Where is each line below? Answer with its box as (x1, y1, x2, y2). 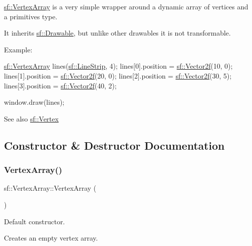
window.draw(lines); (4, 97, 65, 107)
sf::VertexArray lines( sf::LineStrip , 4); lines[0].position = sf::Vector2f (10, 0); (4, 61, 233, 71)
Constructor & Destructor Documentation (4, 137, 225, 153)
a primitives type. (4, 11, 57, 21)
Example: (4, 44, 33, 54)
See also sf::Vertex (4, 113, 59, 123)
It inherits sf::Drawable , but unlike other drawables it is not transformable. (4, 28, 231, 38)
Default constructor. (4, 216, 65, 226)
